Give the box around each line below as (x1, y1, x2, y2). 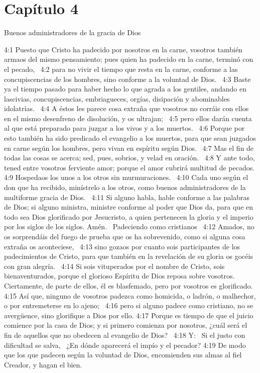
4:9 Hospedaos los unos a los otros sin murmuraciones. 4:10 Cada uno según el (4, 172, 248, 182)
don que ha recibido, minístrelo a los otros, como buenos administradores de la (4, 182, 246, 193)
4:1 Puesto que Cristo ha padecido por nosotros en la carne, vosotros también (4, 44, 242, 54)
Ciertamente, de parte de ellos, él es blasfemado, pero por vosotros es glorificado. (4, 280, 253, 291)
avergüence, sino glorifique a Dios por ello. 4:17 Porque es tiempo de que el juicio (4, 310, 253, 320)
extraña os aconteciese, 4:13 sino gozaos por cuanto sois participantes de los (4, 241, 240, 251)
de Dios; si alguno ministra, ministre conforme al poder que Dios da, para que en (4, 202, 253, 212)
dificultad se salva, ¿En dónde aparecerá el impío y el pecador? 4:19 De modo (4, 339, 246, 350)
